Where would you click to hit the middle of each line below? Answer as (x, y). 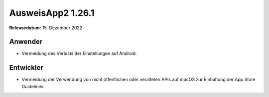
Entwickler (26, 68)
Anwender (26, 42)
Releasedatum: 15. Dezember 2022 (46, 28)
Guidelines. (33, 86)
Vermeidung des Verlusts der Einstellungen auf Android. (79, 53)
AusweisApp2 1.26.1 (52, 13)
